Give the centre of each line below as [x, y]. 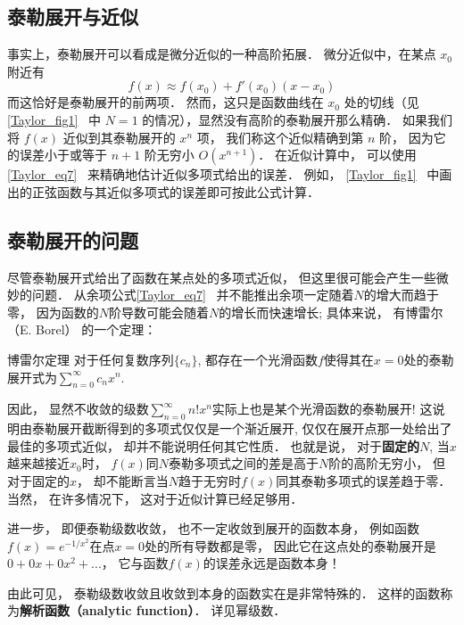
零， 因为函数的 [53, 312]
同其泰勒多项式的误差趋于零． [364, 480]
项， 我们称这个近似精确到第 [280, 137]
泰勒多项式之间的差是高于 [243, 463]
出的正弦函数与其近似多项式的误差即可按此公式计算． [163, 191]
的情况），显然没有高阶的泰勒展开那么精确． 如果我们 [297, 119]
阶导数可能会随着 [158, 312]
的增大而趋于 [401, 295]
